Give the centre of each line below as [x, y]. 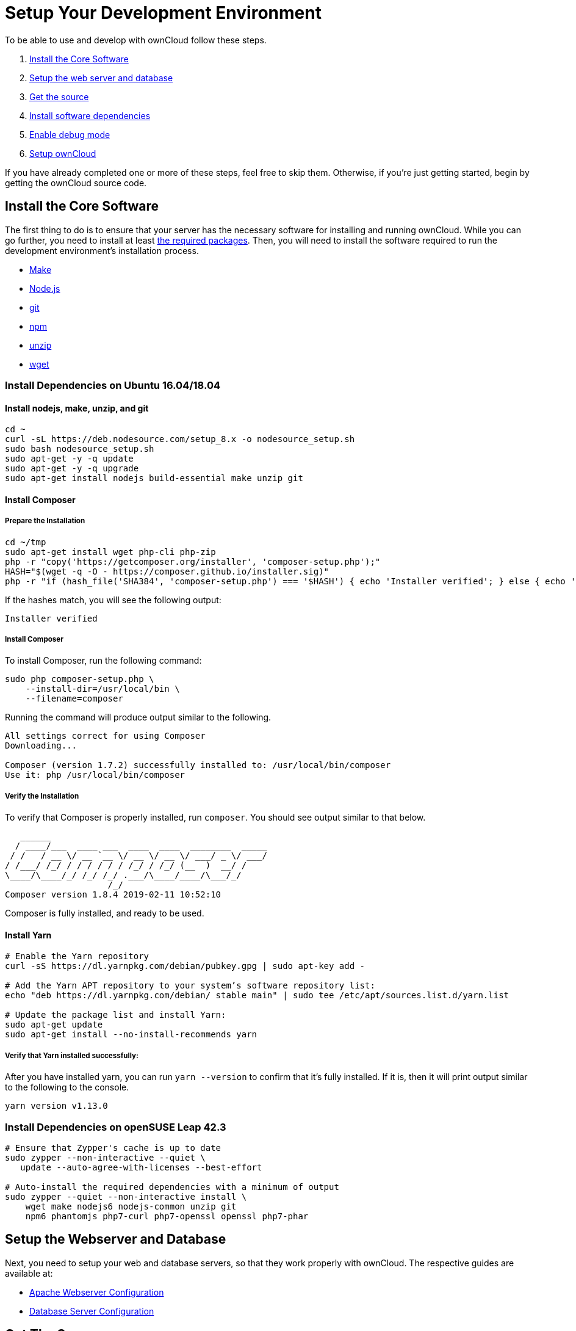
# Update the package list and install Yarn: [116, 1015]
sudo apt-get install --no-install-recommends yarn [131, 1035]
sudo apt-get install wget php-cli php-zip [110, 552]
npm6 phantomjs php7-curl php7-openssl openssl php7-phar [167, 1216]
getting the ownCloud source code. [76, 183]
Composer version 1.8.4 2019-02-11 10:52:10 [113, 895]
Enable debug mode [70, 134]
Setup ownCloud [63, 153]
